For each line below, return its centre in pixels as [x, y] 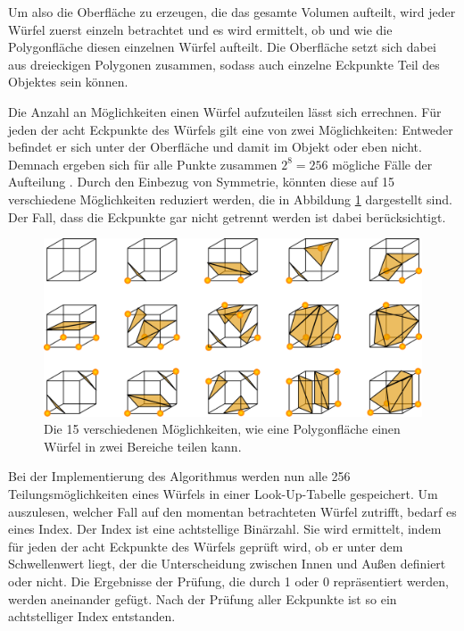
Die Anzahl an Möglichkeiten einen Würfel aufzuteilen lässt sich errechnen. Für [225, 111]
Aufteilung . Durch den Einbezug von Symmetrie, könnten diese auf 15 [202, 182]
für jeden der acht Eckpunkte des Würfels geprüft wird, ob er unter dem [206, 546]
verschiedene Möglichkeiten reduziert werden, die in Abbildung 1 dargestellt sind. [230, 199]
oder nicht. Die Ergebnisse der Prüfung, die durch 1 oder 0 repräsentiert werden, [228, 581]
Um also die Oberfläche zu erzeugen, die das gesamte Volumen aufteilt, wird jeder [232, 12]
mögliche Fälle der [382, 164]
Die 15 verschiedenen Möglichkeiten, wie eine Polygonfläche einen [222, 429]
